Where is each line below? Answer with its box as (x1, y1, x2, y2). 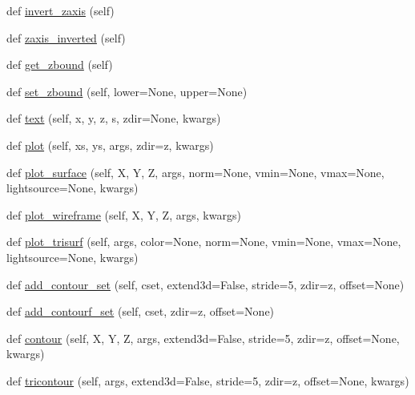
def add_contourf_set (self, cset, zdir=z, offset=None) (6, 303, 275, 320)
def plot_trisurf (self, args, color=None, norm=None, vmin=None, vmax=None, (6, 233, 401, 250)
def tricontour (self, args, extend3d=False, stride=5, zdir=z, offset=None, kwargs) (6, 372, 409, 389)
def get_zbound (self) (6, 56, 113, 73)
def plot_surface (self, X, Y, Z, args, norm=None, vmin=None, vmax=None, (6, 163, 385, 180)
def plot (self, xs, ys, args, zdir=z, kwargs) (6, 136, 214, 153)
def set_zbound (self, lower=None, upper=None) (6, 83, 248, 99)
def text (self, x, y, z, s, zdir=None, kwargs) (6, 110, 221, 127)
